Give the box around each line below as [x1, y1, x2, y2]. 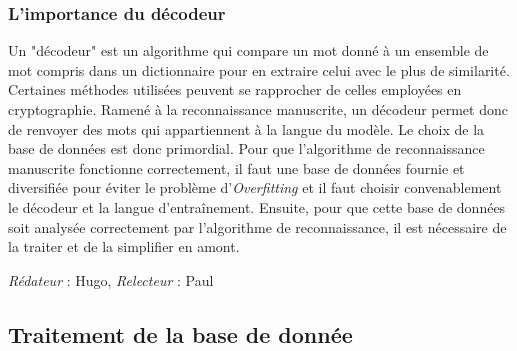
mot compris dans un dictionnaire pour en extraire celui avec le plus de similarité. [8, 59, 510, 80]
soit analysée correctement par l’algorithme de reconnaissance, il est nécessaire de [8, 216, 507, 237]
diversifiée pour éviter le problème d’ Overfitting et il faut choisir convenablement [8, 177, 502, 198]
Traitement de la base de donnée [8, 318, 353, 349]
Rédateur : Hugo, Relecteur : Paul [8, 269, 214, 290]
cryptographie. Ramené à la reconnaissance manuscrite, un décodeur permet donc [8, 99, 508, 119]
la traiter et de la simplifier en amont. [8, 236, 240, 257]
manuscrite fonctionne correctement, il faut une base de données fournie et [8, 157, 465, 178]
